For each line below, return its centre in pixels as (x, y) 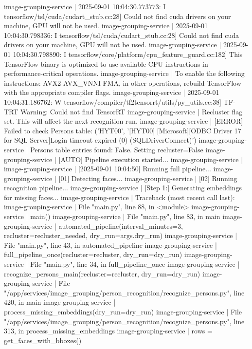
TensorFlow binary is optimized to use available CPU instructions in (106, 64)
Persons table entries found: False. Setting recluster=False (117, 149)
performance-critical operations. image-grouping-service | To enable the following (124, 73)
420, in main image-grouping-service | (60, 302)
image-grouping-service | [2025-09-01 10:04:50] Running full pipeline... (108, 169)
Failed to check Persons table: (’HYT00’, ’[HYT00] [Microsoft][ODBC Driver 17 (123, 130)
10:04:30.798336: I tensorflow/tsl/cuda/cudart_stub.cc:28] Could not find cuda (121, 35)
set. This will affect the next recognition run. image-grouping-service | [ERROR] (124, 121)
